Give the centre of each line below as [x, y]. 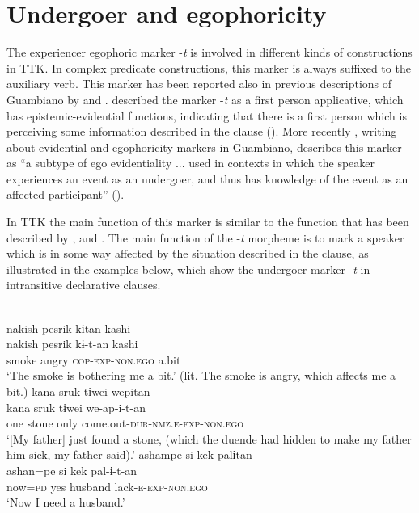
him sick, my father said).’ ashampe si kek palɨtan [129, 454]
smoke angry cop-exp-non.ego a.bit [94, 359]
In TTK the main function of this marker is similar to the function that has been [208, 222]
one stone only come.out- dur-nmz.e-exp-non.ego [125, 423]
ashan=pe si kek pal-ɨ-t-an [72, 470]
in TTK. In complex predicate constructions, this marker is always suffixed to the [209, 67]
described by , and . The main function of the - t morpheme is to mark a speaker [205, 237]
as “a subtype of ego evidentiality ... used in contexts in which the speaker [191, 163]
